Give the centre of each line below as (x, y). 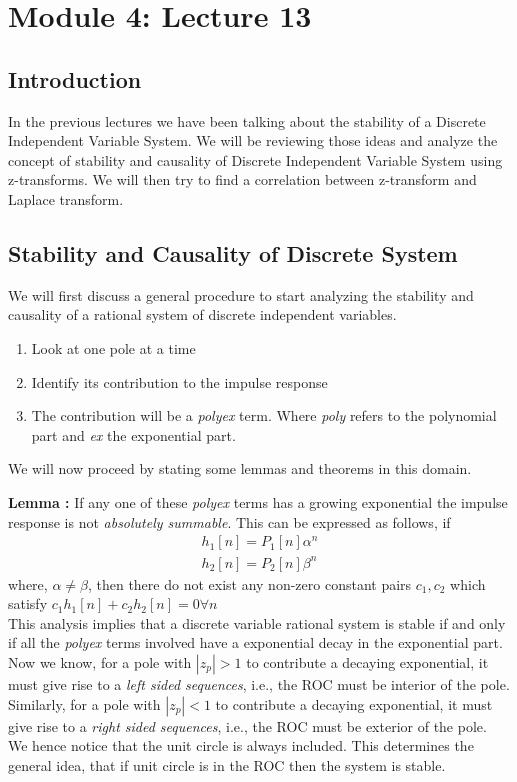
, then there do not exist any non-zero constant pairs (249, 583)
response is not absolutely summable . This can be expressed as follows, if (229, 521)
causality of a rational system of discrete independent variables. (202, 314)
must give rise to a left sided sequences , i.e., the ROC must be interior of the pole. (259, 684)
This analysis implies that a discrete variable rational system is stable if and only (257, 622)
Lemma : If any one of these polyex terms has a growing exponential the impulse (258, 501)
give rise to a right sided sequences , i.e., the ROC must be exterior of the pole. (247, 725)
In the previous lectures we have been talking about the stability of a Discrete (247, 120)
